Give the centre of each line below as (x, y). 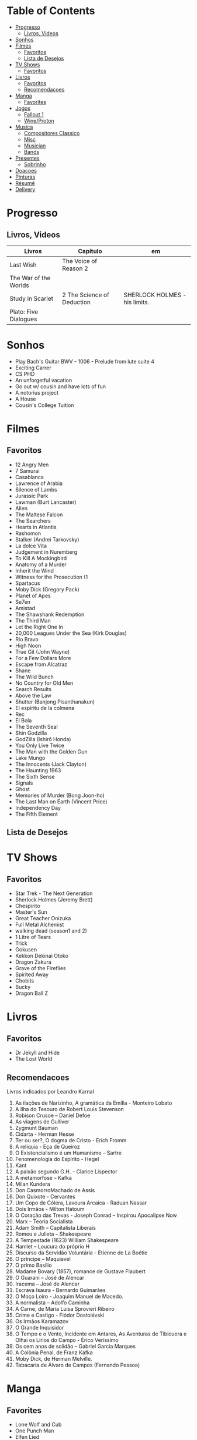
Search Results (33, 689)
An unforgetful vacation (44, 380)
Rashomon (28, 533)
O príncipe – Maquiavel (43, 1259)
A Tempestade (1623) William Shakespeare (67, 1240)
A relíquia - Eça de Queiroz (48, 1147)
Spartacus (27, 583)
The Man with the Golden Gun (51, 751)
